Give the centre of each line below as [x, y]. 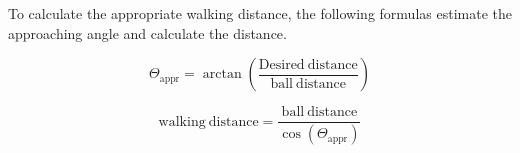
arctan [222, 74]
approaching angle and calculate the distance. [147, 32]
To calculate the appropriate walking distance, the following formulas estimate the [260, 13]
